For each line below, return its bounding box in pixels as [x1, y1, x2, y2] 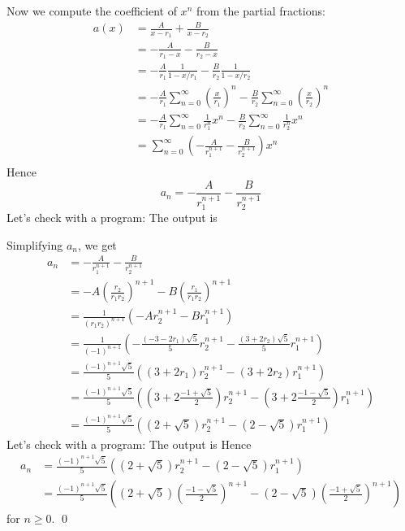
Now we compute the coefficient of [6, 2, 177, 19]
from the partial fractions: [196, 2, 325, 19]
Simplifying [6, 236, 63, 253]
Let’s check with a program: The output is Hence [6, 435, 252, 452]
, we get [78, 236, 117, 253]
